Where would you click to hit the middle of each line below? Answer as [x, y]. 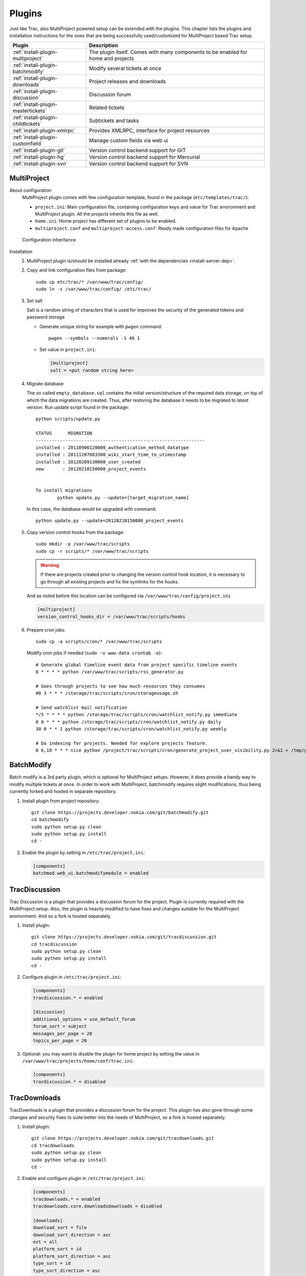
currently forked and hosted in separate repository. [63, 792]
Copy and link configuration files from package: [77, 270]
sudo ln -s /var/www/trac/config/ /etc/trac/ [94, 289]
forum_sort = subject [60, 1026]
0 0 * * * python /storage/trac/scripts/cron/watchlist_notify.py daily [129, 722]
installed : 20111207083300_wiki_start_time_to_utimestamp [111, 455]
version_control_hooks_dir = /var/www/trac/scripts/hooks [111, 617]
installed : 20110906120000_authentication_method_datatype [112, 447]
